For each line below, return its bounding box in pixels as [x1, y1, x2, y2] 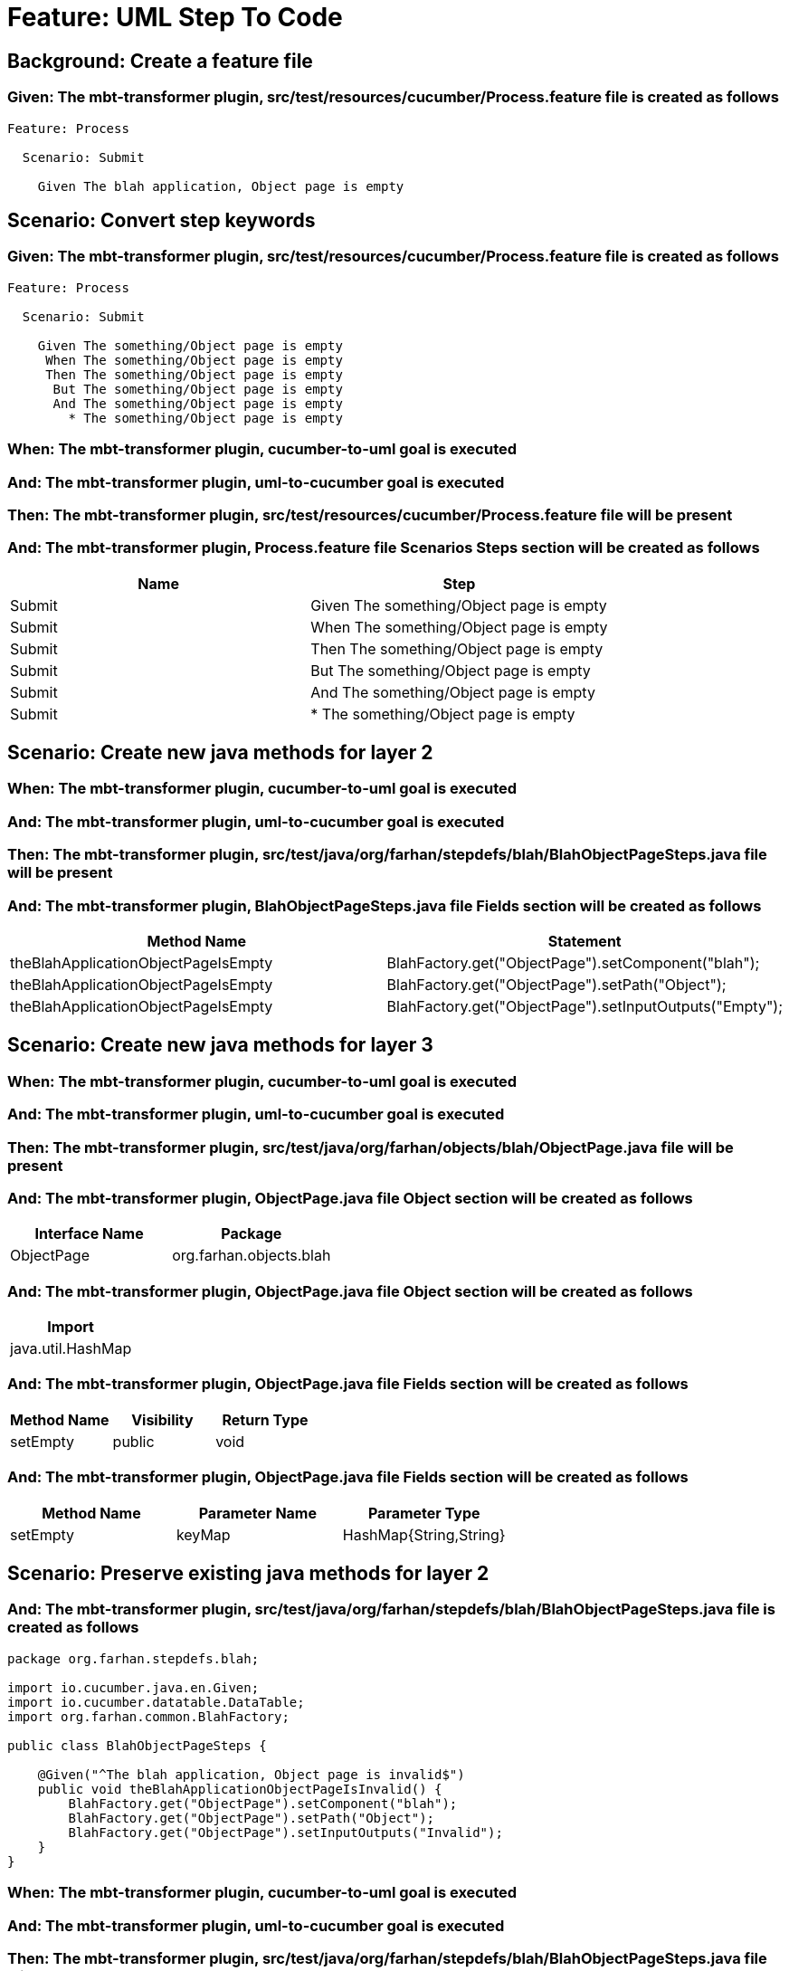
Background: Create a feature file [7, 49, 313, 72]
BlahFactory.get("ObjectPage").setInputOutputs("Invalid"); [68, 1824, 503, 1840]
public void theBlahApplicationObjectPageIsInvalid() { [37, 1781, 442, 1796]
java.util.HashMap [10, 1339, 132, 1358]
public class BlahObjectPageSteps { [7, 1738, 267, 1753]
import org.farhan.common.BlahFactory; [7, 1709, 290, 1724]
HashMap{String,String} [342, 1525, 506, 1544]
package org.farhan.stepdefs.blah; [7, 1651, 260, 1666]
